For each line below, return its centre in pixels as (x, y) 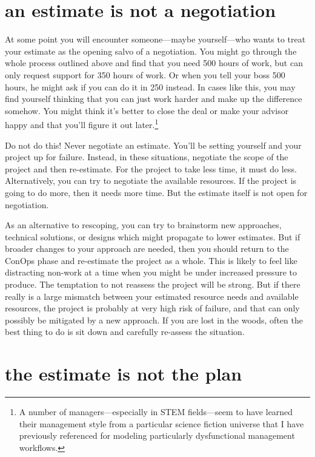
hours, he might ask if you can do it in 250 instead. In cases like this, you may (150, 86)
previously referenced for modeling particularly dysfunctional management (157, 435)
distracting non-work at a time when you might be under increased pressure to (151, 272)
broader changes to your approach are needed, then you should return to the (147, 249)
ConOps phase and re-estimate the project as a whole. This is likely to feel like (151, 260)
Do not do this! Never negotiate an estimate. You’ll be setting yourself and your (153, 145)
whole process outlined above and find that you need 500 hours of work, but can (154, 63)
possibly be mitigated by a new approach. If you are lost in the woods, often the (154, 320)
